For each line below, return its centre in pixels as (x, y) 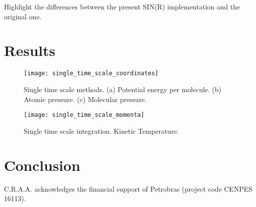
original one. (23, 16)
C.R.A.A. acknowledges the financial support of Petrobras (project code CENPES (128, 188)
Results (30, 50)
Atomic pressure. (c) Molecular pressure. (85, 99)
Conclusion (42, 165)
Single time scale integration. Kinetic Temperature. (102, 130)
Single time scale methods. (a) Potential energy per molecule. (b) (123, 89)
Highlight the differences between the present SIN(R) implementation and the (122, 6)
